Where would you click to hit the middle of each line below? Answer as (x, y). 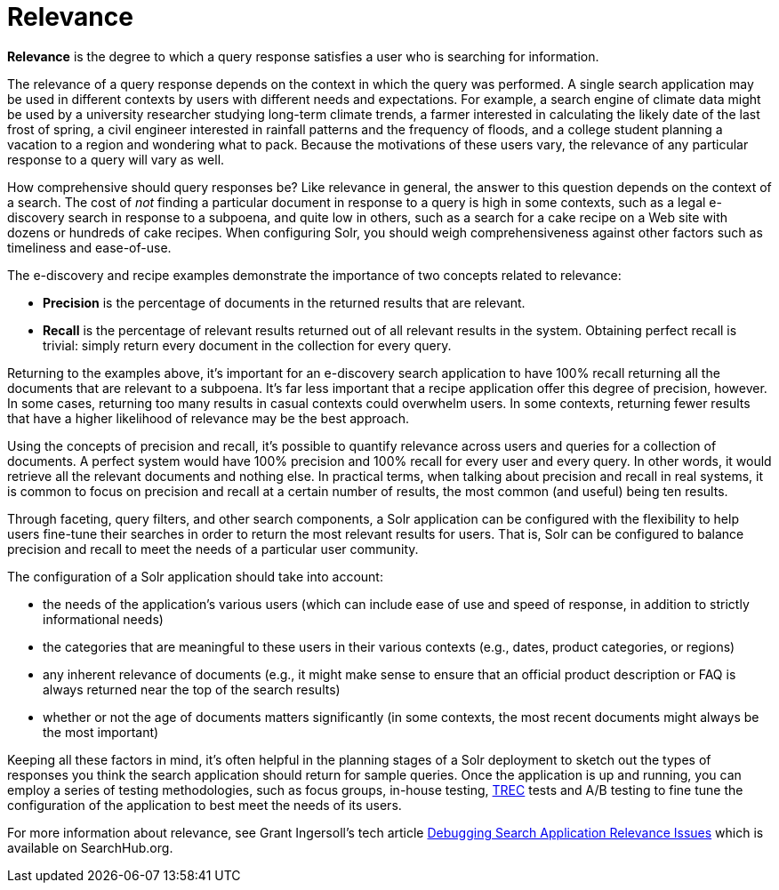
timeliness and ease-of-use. (89, 247)
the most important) (101, 732)
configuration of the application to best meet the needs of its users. (205, 805)
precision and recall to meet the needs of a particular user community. (213, 549)
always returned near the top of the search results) (192, 689)
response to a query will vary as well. (116, 159)
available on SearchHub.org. (90, 847)
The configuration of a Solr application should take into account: (195, 576)
